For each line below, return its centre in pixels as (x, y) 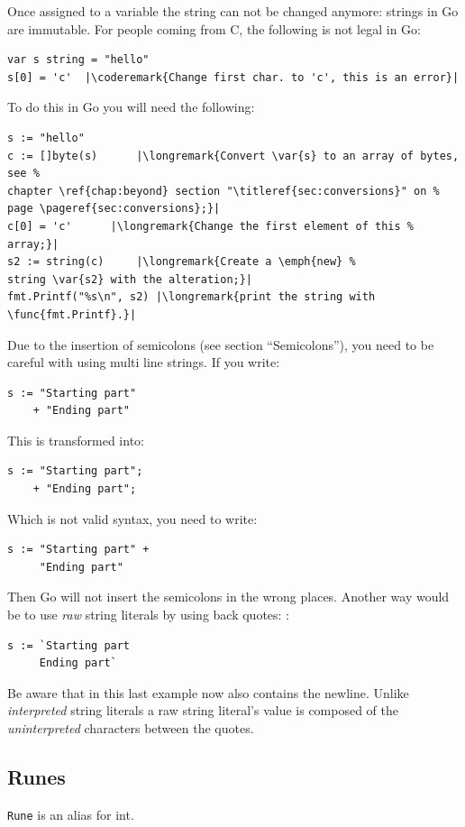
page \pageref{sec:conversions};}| (114, 209)
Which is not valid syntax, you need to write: (132, 518)
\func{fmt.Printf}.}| (72, 314)
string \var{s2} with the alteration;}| (130, 279)
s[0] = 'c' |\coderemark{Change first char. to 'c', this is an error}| (233, 77)
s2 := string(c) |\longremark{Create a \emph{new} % (182, 262)
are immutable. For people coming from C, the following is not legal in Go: (214, 28)
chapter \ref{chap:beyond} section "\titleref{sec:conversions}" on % (223, 191)
